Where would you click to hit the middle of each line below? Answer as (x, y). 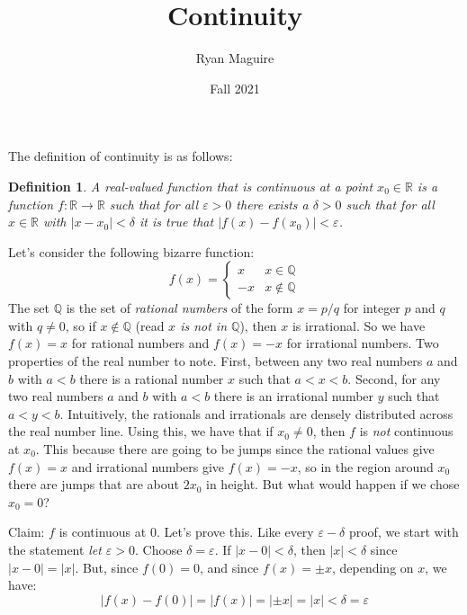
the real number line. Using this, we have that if (141, 431)
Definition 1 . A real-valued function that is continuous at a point (191, 186)
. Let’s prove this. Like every (235, 532)
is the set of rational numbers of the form (180, 308)
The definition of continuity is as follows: (121, 156)
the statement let (55, 549)
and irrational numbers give (148, 466)
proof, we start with (404, 532)
